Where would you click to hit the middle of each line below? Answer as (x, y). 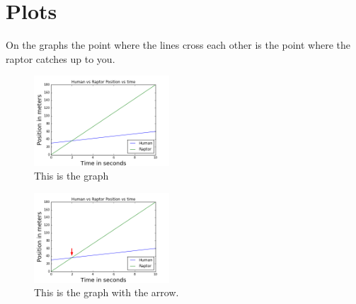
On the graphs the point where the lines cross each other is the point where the (178, 45)
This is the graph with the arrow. (107, 292)
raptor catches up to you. (61, 58)
